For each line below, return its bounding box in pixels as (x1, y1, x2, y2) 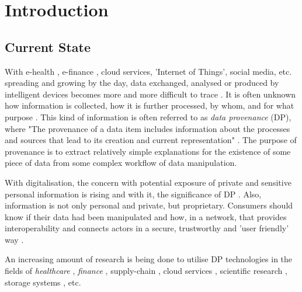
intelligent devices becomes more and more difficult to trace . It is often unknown (5, 88, 296, 100)
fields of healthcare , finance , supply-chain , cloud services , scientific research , (5, 265, 287, 277)
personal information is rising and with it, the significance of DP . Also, (5, 187, 262, 200)
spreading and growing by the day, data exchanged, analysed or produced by (5, 77, 279, 89)
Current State (5, 37, 91, 55)
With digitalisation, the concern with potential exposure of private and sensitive (5, 176, 291, 188)
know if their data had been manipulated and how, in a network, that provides (5, 210, 287, 223)
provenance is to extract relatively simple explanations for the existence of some (5, 145, 291, 157)
